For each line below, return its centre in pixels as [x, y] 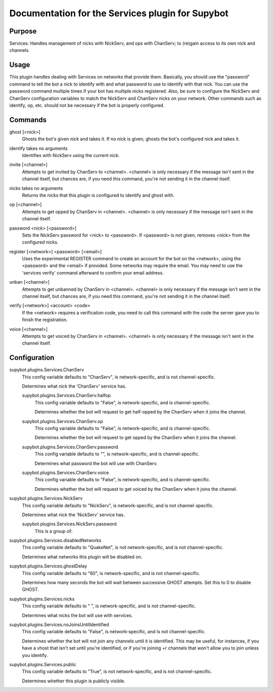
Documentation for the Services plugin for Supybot [119, 13]
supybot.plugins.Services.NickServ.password [69, 524]
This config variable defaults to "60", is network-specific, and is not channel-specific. [111, 573]
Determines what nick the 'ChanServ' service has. [74, 386]
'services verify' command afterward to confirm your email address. [93, 273]
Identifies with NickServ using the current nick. [71, 155]
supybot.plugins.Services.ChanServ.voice [65, 472]
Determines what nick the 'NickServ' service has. [73, 515]
